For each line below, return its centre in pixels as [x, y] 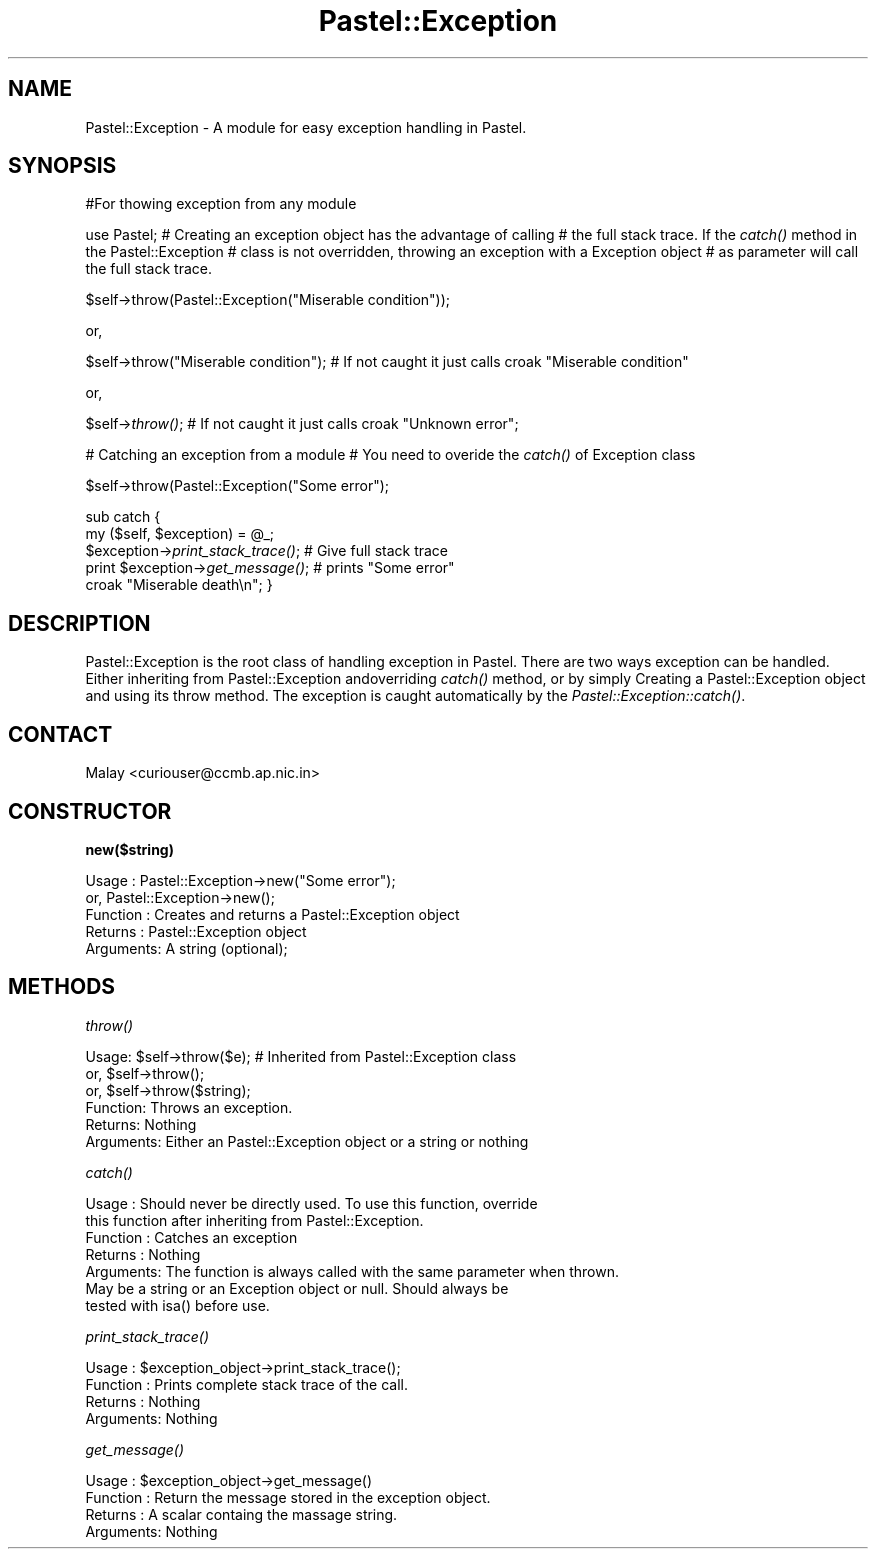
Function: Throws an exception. [189, 1107]
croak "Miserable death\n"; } [179, 585]
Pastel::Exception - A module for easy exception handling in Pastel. [306, 127]
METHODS [62, 987]
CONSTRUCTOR [90, 811]
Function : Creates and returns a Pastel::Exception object [272, 914]
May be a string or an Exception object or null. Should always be [297, 1288]
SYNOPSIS [62, 166]
